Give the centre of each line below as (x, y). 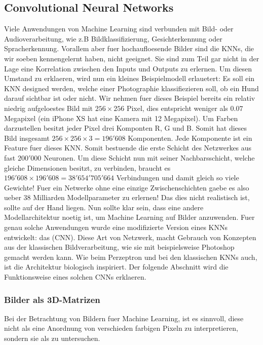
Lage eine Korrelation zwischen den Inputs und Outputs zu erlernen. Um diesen (128, 68)
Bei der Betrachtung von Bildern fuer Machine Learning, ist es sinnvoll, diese (124, 318)
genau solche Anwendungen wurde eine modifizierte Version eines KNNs (116, 227)
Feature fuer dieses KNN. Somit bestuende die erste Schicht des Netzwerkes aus (128, 148)
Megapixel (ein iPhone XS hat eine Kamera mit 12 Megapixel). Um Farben (121, 118)
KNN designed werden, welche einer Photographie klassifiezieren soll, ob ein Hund (131, 88)
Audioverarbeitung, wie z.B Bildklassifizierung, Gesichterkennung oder (113, 38)
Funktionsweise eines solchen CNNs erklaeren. (75, 277)
